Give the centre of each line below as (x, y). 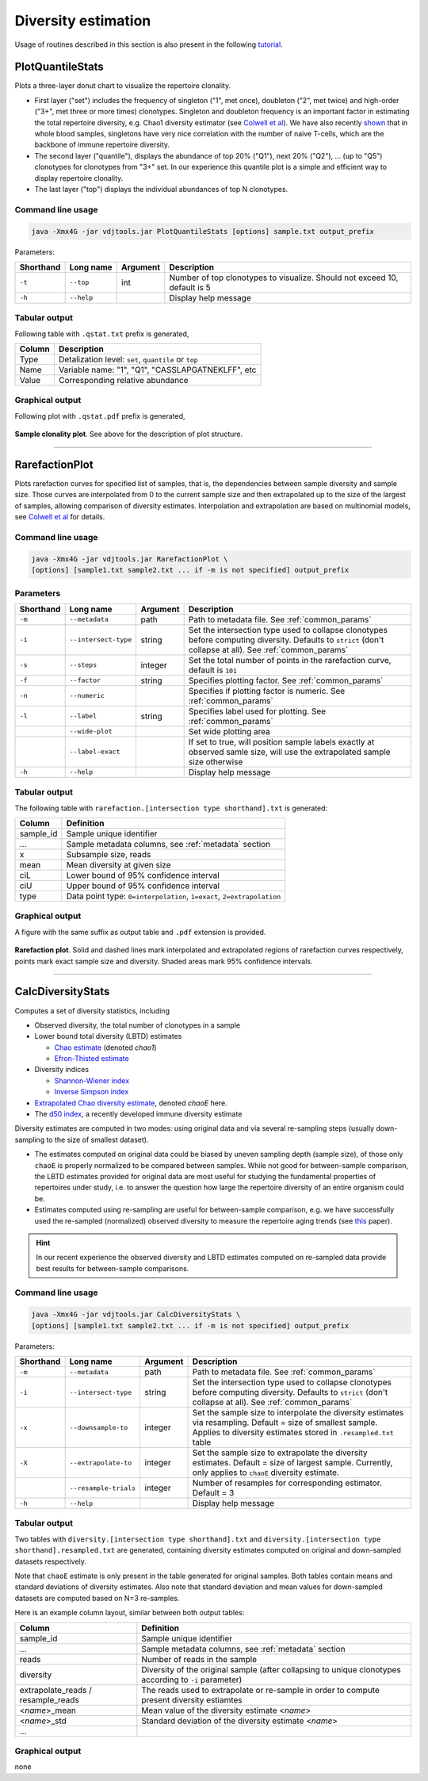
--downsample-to (99, 1427)
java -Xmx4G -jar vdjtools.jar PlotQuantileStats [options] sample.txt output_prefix (203, 231)
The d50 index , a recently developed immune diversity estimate (138, 1114)
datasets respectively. (51, 1561)
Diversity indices (62, 1070)
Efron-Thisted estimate (92, 1059)
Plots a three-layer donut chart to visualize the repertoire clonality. (123, 86)
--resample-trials (103, 1488)
